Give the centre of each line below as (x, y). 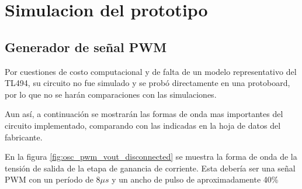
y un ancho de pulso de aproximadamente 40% (195, 179)
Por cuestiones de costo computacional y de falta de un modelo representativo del (151, 71)
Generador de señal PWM (86, 47)
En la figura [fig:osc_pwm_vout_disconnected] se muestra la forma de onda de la (151, 157)
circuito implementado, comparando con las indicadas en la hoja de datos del (143, 125)
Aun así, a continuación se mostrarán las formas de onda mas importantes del (144, 114)
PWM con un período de (49, 179)
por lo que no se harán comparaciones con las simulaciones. (111, 94)
